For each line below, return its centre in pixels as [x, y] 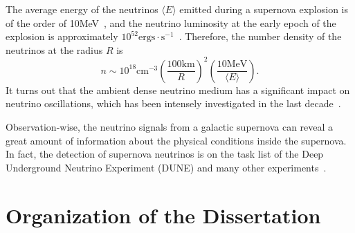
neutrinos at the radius [54, 49]
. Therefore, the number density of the [260, 36]
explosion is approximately [62, 36]
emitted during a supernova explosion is [264, 9]
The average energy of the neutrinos [82, 9]
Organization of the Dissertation [163, 215]
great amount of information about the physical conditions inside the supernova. [176, 140]
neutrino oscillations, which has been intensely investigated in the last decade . [173, 103]
